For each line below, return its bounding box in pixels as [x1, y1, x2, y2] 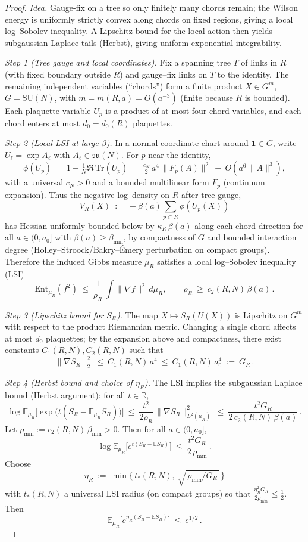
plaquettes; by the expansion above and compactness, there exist [46, 332, 281, 344]
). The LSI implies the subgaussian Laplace [144, 376, 303, 389]
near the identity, [148, 148, 211, 160]
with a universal [5, 176, 64, 188]
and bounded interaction [207, 231, 297, 243]
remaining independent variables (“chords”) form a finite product [5, 79, 243, 92]
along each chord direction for [194, 219, 303, 231]
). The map [116, 308, 158, 321]
